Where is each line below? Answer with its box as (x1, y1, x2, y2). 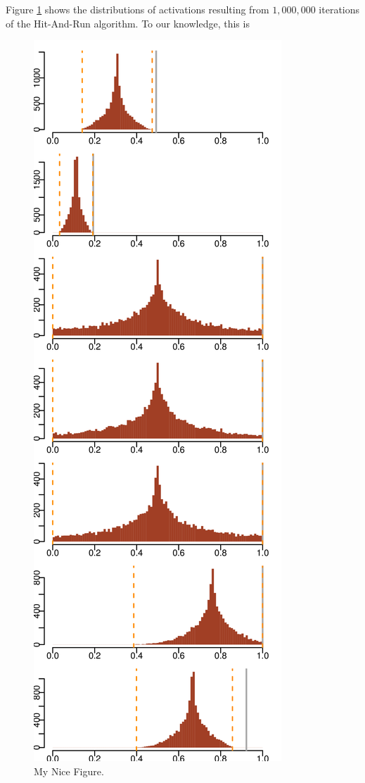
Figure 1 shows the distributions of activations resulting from (6, 2, 269, 16)
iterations (319, 2, 360, 16)
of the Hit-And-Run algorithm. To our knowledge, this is (6, 15, 250, 30)
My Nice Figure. (34, 763, 104, 778)
